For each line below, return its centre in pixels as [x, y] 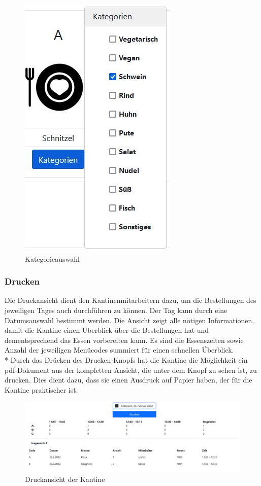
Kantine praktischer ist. [41, 389]
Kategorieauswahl [52, 258]
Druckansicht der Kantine [65, 479]
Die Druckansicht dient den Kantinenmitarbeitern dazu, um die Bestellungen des [130, 300]
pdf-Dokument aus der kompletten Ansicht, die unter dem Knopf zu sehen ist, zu [131, 370]
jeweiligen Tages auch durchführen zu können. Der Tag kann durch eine [116, 310]
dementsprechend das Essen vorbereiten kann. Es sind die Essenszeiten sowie [124, 340]
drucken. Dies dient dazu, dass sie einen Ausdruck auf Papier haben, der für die [128, 380]
